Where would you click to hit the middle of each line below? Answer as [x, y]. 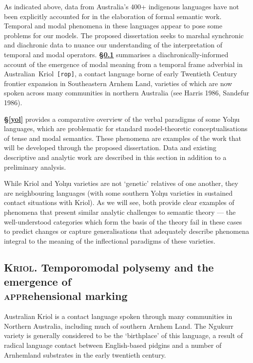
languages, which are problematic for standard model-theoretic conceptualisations [126, 128]
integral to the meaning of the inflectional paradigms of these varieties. [110, 240]
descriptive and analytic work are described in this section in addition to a [115, 157]
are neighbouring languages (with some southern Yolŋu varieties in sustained [118, 193]
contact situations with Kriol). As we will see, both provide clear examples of [119, 202]
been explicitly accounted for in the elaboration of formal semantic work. [113, 16]
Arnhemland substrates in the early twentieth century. [85, 354]
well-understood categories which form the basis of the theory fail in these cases [123, 221]
